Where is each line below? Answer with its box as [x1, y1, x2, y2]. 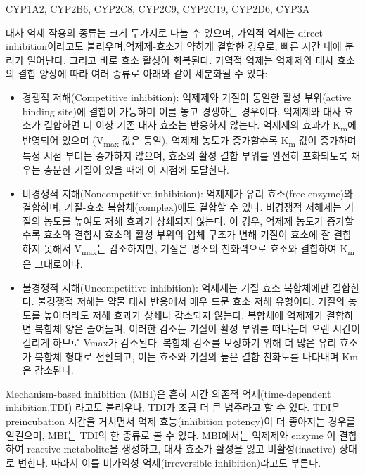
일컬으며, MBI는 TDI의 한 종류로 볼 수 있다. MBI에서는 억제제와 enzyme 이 [6, 427, 336, 442]
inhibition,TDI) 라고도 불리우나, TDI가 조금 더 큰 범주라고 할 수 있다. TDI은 [6, 400, 340, 415]
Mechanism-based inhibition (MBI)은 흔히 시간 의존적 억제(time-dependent [6, 386, 331, 401]
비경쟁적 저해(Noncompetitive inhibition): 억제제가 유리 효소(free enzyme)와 [22, 186, 353, 200]
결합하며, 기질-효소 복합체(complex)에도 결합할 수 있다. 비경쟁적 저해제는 [22, 200, 342, 214]
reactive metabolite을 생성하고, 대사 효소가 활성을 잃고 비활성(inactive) [27, 441, 336, 456]
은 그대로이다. [22, 256, 83, 271]
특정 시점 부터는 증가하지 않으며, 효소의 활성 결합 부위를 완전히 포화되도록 [22, 148, 348, 163]
